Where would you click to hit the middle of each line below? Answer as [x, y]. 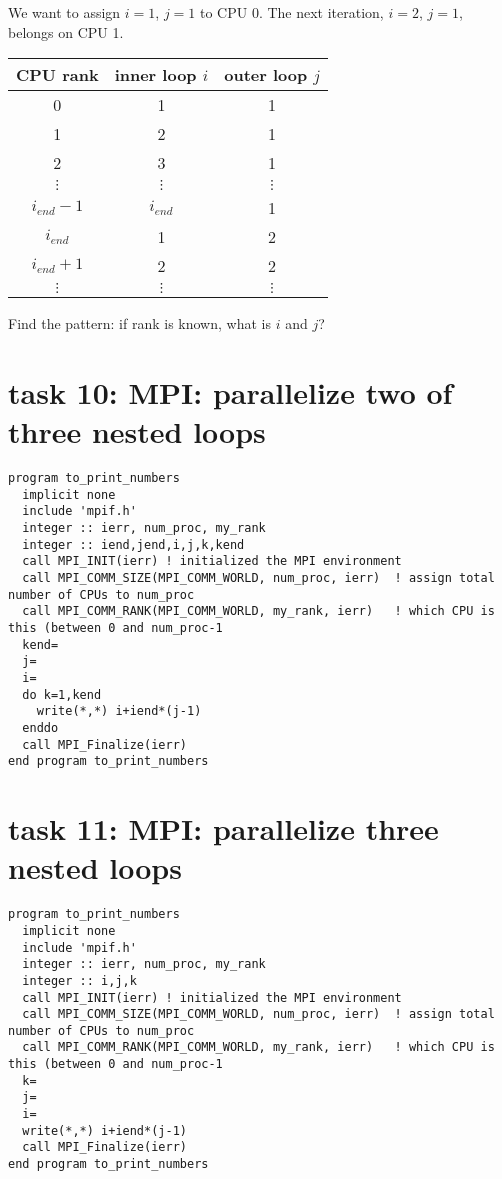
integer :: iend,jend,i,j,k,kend [133, 544]
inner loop [155, 75]
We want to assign [64, 12]
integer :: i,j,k [79, 980]
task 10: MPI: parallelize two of [230, 391]
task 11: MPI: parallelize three [223, 828]
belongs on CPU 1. [66, 31]
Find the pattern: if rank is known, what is [139, 323]
